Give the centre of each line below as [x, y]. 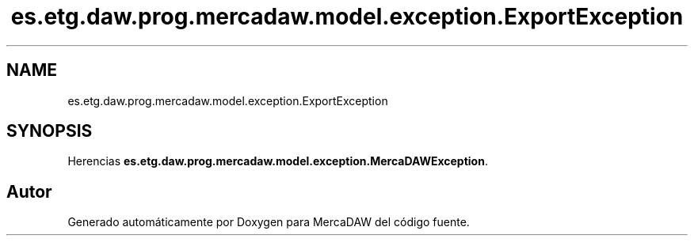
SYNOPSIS [50, 131]
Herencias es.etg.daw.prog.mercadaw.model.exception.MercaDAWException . [278, 161]
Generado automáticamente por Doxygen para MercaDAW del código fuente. [269, 222]
